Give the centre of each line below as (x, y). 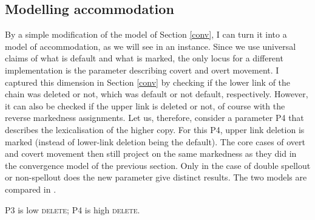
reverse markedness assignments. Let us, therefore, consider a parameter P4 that (154, 118)
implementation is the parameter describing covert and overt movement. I (142, 70)
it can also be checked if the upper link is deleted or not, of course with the (145, 105)
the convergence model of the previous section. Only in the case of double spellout (158, 165)
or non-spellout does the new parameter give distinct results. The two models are (156, 177)
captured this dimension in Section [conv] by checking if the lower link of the (148, 82)
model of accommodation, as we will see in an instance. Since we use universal (151, 46)
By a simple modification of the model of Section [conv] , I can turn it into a (146, 34)
